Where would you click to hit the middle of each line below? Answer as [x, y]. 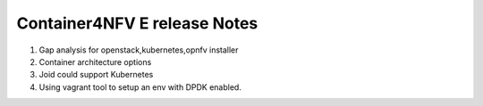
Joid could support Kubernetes [96, 75]
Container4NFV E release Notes [137, 23]
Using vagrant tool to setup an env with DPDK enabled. [140, 87]
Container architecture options [95, 61]
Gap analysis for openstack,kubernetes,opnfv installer [139, 50]
